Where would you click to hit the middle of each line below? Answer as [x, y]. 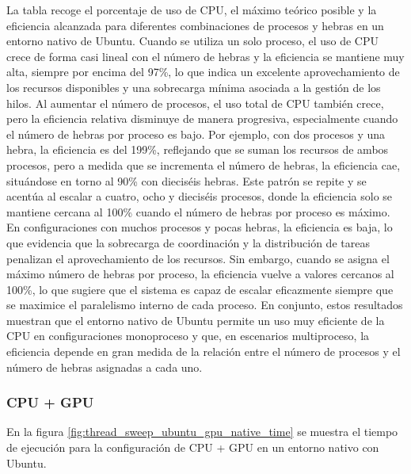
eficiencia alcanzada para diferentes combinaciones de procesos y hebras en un [195, 25]
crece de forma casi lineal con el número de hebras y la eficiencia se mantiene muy [205, 56]
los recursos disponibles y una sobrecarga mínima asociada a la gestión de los [194, 87]
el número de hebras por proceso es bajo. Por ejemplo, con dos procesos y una [196, 134]
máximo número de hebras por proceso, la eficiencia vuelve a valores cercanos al [200, 274]
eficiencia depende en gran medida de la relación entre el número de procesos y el [204, 352]
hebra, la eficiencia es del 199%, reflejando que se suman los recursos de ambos [198, 149]
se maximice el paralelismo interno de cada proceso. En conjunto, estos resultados [205, 305]
